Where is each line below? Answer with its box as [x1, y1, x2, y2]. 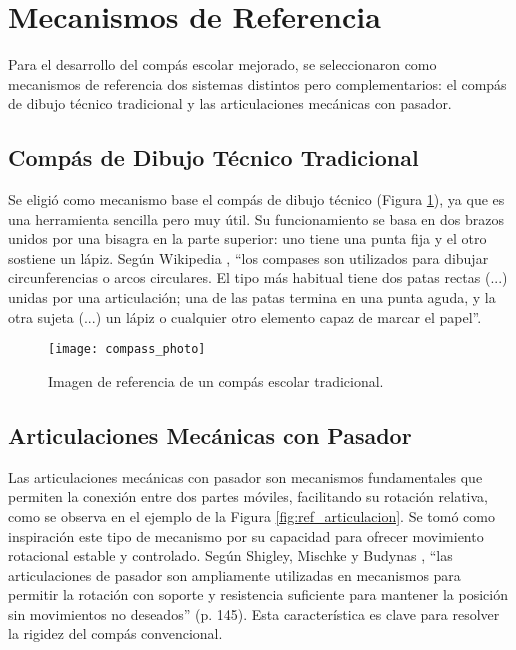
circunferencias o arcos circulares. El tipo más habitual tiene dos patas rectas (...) [8, 267, 508, 288]
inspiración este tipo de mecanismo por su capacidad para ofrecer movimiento [8, 525, 484, 546]
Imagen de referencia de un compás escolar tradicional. [48, 370, 384, 391]
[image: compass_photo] [48, 342, 206, 357]
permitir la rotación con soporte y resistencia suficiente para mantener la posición [8, 584, 508, 605]
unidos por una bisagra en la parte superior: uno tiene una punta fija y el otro [8, 228, 487, 249]
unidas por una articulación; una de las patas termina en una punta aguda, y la [8, 287, 496, 308]
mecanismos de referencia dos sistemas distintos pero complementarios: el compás [8, 73, 507, 94]
